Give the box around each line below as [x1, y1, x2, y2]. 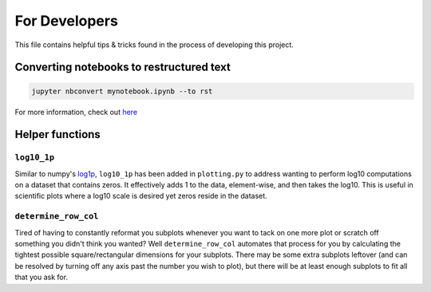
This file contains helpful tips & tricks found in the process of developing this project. [14, 40, 295, 49]
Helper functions [14, 128, 101, 141]
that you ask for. [14, 272, 68, 282]
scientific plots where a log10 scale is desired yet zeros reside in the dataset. [14, 191, 267, 201]
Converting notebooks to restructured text [14, 61, 231, 74]
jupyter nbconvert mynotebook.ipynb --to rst [31, 86, 213, 96]
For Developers [14, 12, 119, 30]
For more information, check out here [14, 107, 138, 116]
